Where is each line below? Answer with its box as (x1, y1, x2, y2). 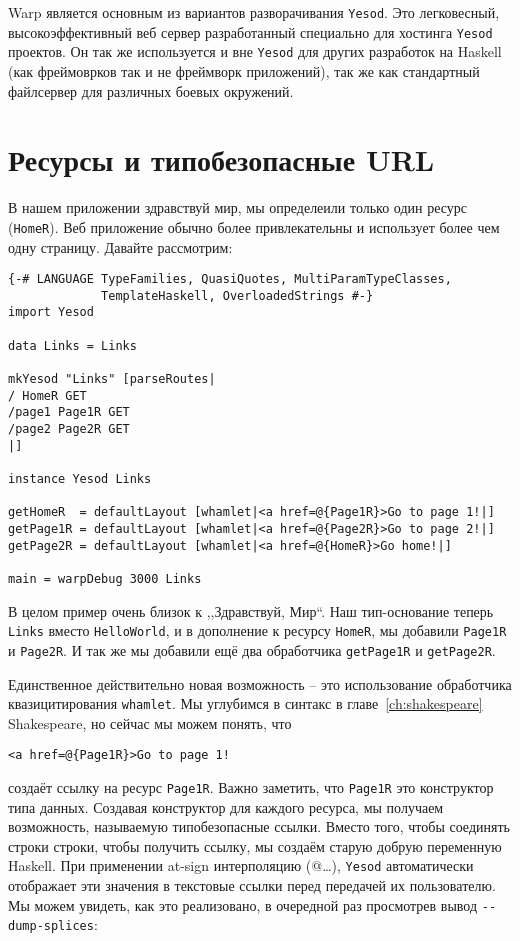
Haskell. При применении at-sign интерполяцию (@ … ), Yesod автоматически (8, 855, 474, 876)
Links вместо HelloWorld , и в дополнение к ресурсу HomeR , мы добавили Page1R (8, 620, 507, 641)
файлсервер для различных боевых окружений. (8, 80, 294, 101)
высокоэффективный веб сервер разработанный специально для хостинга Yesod (8, 21, 493, 42)
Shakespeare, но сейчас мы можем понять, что (8, 712, 292, 733)
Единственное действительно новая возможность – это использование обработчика (8, 673, 512, 694)
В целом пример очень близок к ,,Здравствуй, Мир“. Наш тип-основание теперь (8, 600, 494, 621)
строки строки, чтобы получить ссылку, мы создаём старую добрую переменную (8, 835, 502, 856)
